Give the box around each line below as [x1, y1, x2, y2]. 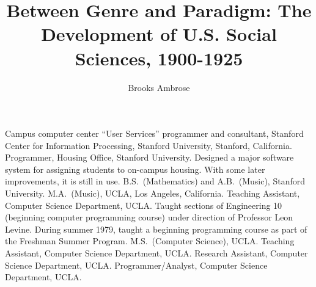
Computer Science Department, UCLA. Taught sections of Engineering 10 [5, 198, 282, 211]
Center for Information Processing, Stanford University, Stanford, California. [5, 139, 292, 151]
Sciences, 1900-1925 [75, 45, 243, 70]
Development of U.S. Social [41, 21, 277, 46]
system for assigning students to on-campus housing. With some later [5, 162, 265, 175]
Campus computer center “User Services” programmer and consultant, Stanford [5, 127, 304, 140]
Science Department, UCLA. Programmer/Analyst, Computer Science [5, 258, 268, 271]
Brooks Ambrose [128, 81, 190, 93]
